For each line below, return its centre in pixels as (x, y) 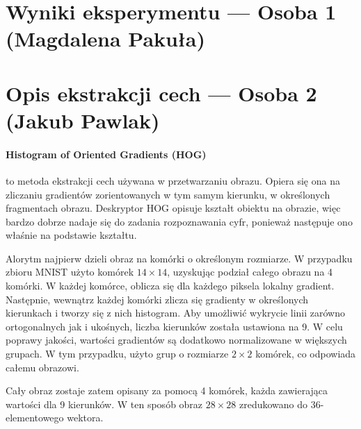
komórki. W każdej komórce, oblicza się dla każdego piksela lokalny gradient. (170, 286)
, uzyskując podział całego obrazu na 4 (250, 272)
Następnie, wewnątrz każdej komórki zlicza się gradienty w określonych (157, 299)
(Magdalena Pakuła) (106, 39)
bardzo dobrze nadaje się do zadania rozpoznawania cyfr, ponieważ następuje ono (179, 221)
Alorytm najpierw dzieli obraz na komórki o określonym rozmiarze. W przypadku (179, 258)
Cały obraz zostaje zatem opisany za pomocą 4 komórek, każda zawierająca (167, 390)
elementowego (35, 418)
